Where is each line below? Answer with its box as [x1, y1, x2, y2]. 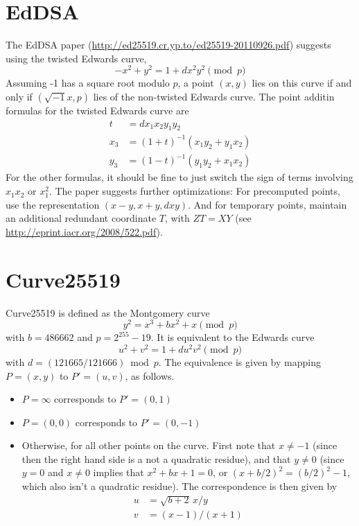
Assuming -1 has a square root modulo [6, 76, 170, 90]
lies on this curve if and [252, 76, 352, 90]
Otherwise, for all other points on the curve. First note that [21, 438, 276, 453]
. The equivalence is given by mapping [158, 354, 321, 369]
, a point [177, 76, 214, 90]
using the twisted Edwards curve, [6, 51, 147, 65]
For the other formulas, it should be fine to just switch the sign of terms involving [6, 170, 353, 184]
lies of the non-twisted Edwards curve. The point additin [93, 89, 335, 103]
